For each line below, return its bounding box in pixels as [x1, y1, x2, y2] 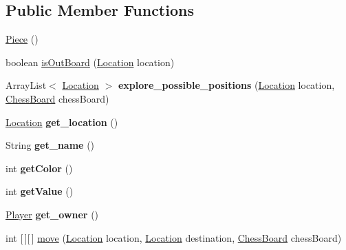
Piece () [6, 32, 39, 46]
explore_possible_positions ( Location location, [118, 78, 335, 92]
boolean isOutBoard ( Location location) [6, 54, 175, 69]
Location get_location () [6, 114, 118, 129]
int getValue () [6, 184, 74, 198]
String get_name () [6, 138, 95, 152]
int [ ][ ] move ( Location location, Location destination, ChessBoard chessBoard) [6, 230, 342, 244]
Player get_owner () [6, 207, 99, 221]
